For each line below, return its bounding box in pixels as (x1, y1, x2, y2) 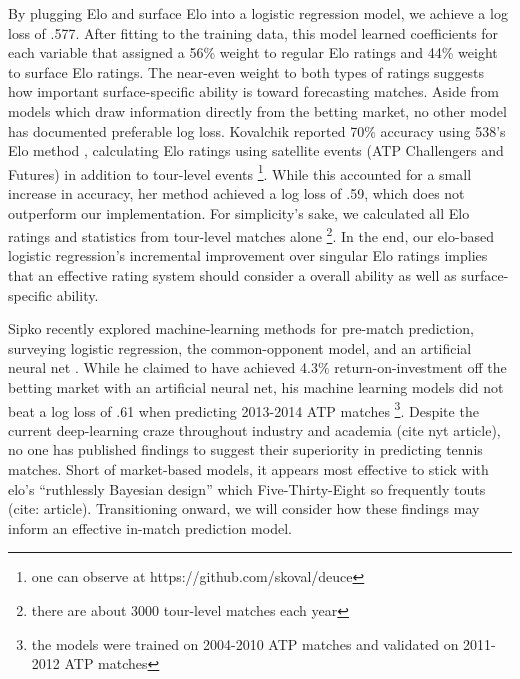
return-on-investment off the (334, 357, 507, 378)
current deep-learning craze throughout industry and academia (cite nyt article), (8, 419, 501, 440)
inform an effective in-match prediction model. (8, 517, 292, 538)
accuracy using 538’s (380, 120, 506, 141)
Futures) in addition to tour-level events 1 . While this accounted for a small (8, 160, 472, 184)
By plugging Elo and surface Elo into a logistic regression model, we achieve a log (8, 3, 508, 23)
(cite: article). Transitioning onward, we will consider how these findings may (8, 498, 480, 519)
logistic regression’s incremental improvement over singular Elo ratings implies (8, 245, 488, 266)
